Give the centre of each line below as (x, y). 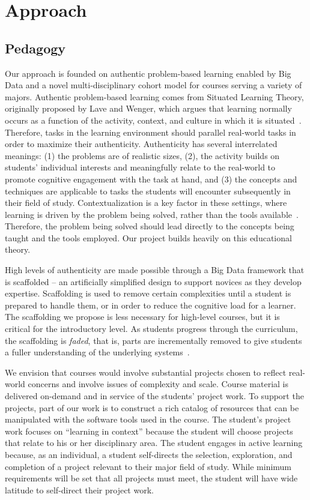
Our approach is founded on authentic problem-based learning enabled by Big (148, 73)
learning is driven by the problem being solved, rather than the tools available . (152, 214)
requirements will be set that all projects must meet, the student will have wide (151, 478)
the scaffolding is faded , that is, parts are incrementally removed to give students (153, 340)
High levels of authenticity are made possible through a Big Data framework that (155, 270)
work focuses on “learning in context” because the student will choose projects (149, 431)
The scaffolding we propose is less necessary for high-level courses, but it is (142, 317)
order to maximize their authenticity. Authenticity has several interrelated (141, 144)
